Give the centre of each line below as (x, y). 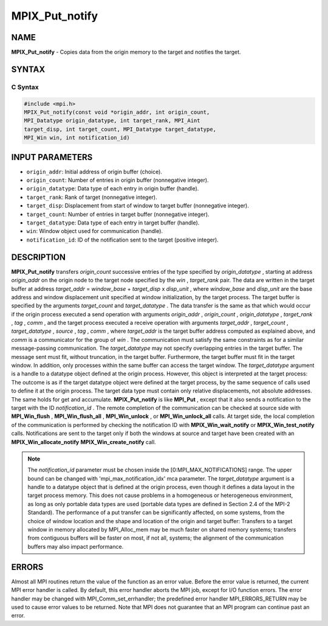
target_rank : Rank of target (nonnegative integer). (92, 197)
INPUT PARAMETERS (52, 157)
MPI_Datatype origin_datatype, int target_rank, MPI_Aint (112, 121)
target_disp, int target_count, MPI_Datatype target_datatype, (120, 129)
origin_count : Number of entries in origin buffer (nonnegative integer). (118, 180)
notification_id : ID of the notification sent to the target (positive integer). (122, 240)
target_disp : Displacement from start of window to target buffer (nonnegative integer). (138, 206)
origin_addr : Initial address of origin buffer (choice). (94, 172)
